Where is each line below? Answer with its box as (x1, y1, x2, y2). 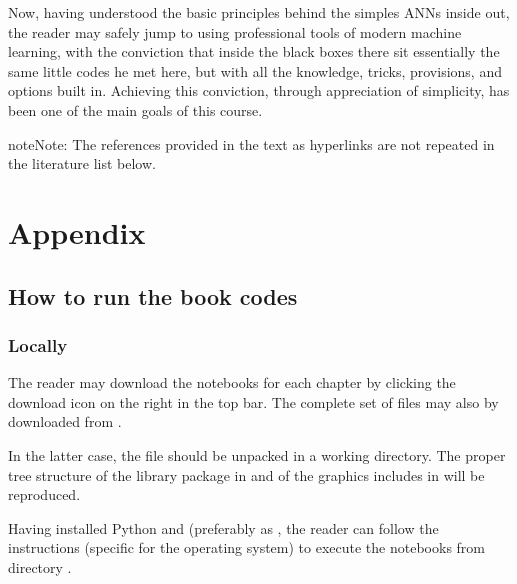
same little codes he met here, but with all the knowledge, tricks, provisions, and (8, 60, 502, 81)
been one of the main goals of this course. (8, 99, 263, 120)
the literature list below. (8, 153, 156, 174)
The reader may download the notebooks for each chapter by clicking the (8, 372, 456, 393)
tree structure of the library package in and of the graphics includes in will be (8, 464, 485, 485)
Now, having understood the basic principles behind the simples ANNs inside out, (8, 2, 510, 22)
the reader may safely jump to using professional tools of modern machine (8, 21, 462, 42)
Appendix (8, 211, 146, 252)
